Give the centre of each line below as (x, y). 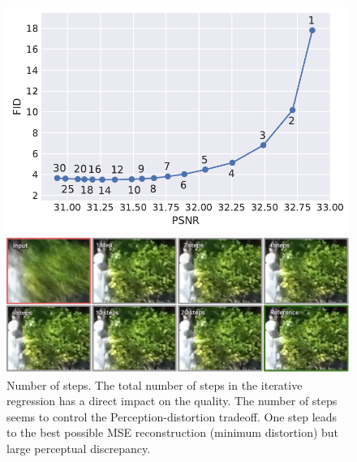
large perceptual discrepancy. (79, 448)
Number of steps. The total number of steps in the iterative (155, 384)
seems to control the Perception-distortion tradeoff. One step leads (172, 416)
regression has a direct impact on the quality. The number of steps (172, 401)
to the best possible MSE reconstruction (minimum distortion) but (173, 432)
